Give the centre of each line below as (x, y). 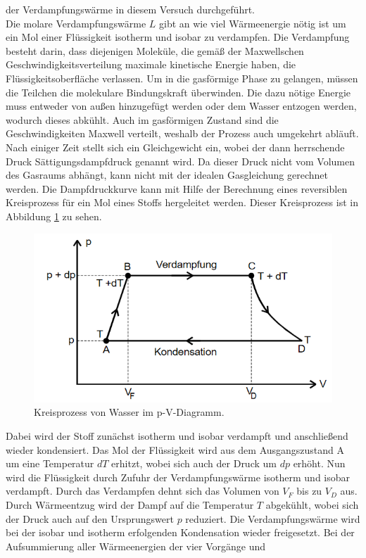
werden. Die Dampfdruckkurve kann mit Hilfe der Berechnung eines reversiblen (177, 188)
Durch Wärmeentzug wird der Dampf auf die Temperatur (130, 505)
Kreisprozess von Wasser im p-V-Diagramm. (129, 412)
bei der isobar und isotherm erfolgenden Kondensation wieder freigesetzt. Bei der (180, 532)
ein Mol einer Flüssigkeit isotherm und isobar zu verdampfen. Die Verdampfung (178, 37)
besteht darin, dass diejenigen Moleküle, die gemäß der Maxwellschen (155, 50)
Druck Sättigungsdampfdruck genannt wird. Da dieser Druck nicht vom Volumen (181, 161)
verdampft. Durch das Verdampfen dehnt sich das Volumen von (143, 491)
